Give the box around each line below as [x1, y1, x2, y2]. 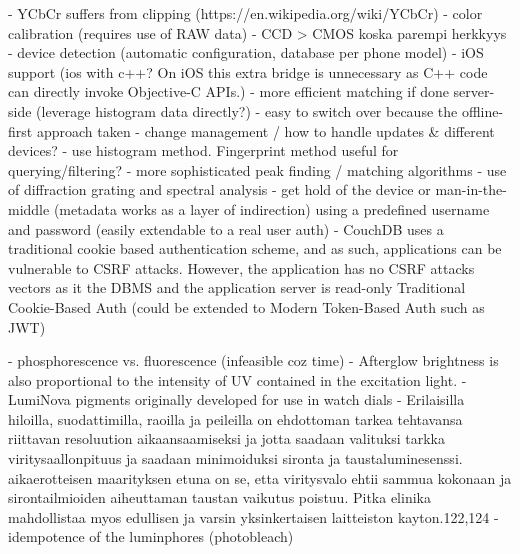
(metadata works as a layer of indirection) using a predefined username [53, 198, 490, 219]
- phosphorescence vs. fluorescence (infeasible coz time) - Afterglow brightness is [8, 350, 499, 371]
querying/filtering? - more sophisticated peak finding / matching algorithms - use [8, 159, 507, 180]
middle [8, 198, 50, 219]
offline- [461, 100, 504, 121]
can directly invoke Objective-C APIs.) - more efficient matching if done [8, 81, 449, 102]
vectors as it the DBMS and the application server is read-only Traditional [8, 277, 466, 298]
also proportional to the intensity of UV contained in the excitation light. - [8, 369, 467, 390]
